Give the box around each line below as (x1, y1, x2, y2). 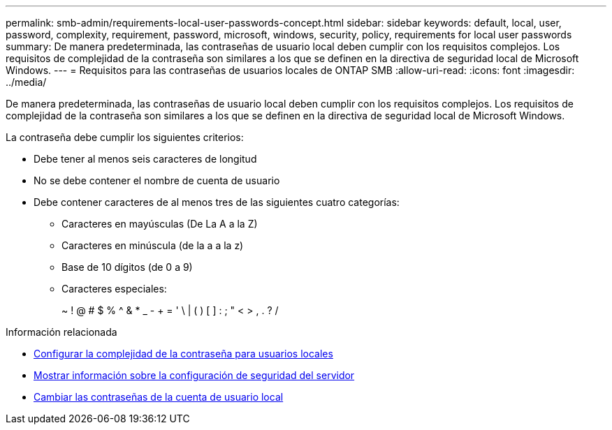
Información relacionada (6, 326, 117, 338)
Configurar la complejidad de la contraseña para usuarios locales (34, 348, 333, 359)
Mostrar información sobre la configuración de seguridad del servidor (34, 369, 355, 381)
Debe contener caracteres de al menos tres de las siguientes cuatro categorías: (34, 196, 400, 208)
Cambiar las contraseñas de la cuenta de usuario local (34, 391, 284, 403)
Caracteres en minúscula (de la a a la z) (61, 239, 244, 251)
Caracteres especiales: (61, 283, 167, 295)
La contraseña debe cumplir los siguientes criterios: (6, 131, 244, 143)
